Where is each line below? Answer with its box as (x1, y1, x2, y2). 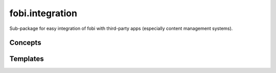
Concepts (9, 39, 41, 47)
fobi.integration (9, 8, 78, 19)
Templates (9, 55, 44, 63)
